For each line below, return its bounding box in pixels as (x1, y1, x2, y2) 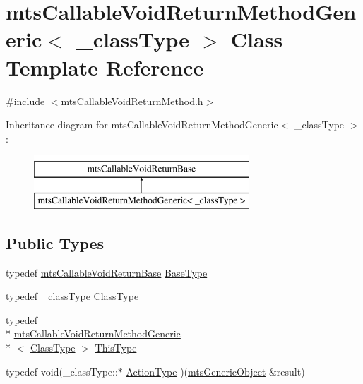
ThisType (95, 340, 137, 355)
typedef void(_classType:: (6, 364, 118, 378)
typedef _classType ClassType (6, 289, 139, 304)
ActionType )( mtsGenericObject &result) (126, 364, 305, 378)
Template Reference (6, 52, 204, 81)
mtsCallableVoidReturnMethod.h (61, 93, 203, 108)
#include (6, 93, 45, 108)
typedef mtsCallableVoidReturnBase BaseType (6, 265, 208, 280)
